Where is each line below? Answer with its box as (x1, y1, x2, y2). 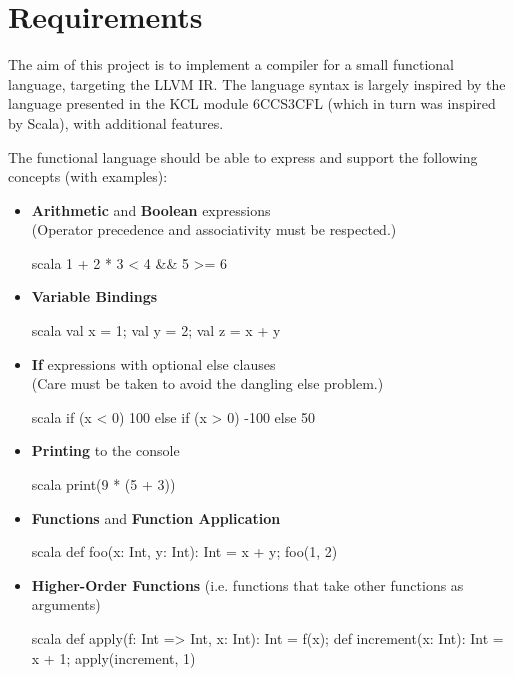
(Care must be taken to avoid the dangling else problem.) (31, 373, 384, 394)
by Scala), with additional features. (8, 112, 224, 133)
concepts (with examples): (8, 166, 168, 187)
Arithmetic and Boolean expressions (31, 199, 271, 220)
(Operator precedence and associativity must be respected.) (31, 219, 397, 240)
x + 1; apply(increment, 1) (31, 647, 196, 668)
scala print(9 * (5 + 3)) (31, 474, 176, 495)
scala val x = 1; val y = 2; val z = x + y (31, 320, 281, 341)
